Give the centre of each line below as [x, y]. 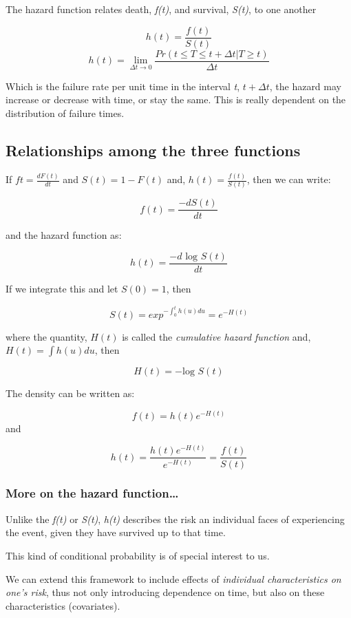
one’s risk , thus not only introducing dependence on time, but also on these [165, 592]
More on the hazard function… [92, 493]
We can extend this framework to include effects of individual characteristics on [173, 578]
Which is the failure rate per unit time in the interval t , [123, 86]
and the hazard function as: [64, 235]
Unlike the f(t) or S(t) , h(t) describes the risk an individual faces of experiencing [175, 519]
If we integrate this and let [62, 289]
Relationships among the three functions [153, 150]
